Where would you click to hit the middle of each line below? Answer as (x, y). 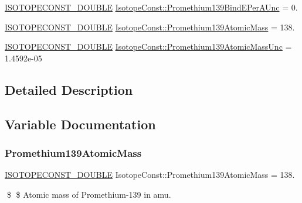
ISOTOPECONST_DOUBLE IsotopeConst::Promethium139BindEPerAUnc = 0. (151, 7)
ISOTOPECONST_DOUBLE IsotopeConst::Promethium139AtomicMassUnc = (148, 47)
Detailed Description (69, 89)
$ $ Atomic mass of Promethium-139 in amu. (89, 194)
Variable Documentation (80, 124)
